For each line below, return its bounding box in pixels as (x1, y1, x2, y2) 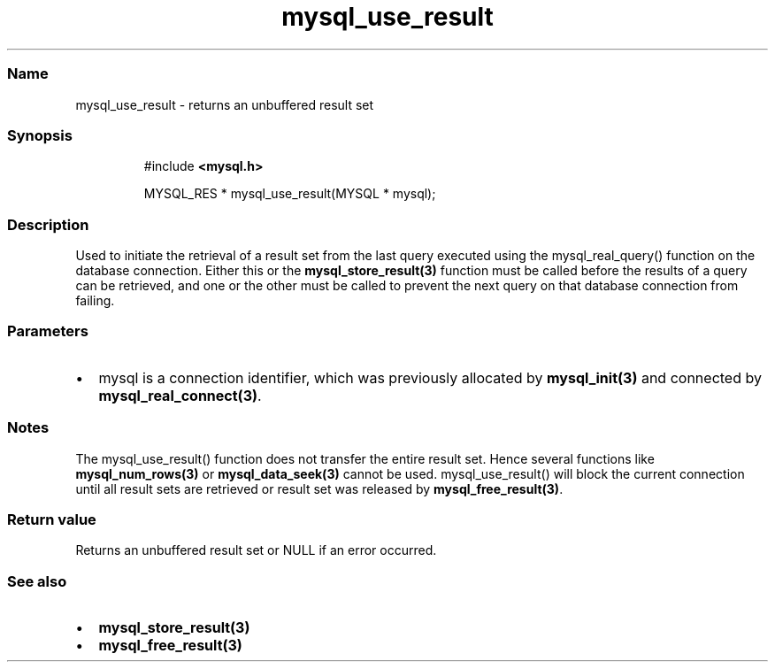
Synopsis (7, 126, 73, 144)
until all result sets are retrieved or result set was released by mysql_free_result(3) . (75, 481, 564, 496)
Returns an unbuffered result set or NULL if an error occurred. (75, 542, 437, 558)
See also (7, 572, 67, 590)
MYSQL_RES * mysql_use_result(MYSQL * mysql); (143, 186, 436, 202)
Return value (7, 510, 96, 528)
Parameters (7, 322, 88, 341)
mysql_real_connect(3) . (98, 386, 262, 404)
